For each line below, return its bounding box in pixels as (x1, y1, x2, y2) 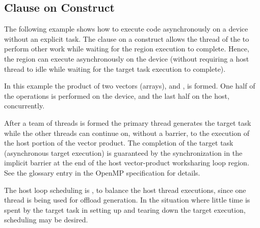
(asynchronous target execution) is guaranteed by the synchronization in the (4, 147, 243, 158)
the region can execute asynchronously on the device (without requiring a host (4, 53, 249, 64)
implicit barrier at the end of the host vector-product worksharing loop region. (4, 157, 249, 168)
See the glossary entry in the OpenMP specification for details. (4, 167, 200, 178)
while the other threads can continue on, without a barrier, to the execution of (4, 127, 249, 138)
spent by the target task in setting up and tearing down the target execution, (4, 204, 246, 215)
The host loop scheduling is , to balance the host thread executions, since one (4, 184, 246, 195)
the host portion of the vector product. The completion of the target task (4, 137, 233, 148)
